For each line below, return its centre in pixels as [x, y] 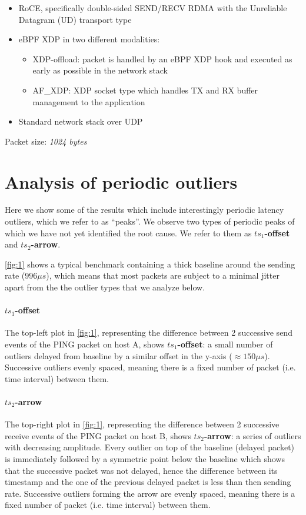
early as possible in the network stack [100, 70]
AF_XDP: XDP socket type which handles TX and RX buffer [145, 90]
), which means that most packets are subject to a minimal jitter [163, 275]
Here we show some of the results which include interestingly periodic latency [144, 210]
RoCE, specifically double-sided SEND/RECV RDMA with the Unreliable [153, 8]
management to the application [89, 101]
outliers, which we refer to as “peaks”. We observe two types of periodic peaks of [150, 221]
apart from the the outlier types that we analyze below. [105, 287]
